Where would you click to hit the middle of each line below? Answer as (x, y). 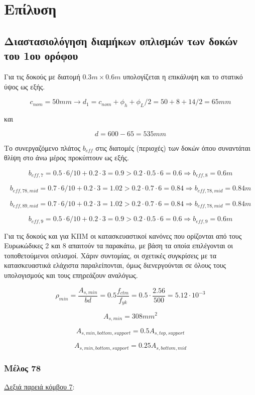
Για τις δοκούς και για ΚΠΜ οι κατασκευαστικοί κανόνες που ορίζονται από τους (123, 235)
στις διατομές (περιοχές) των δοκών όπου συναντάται (173, 147)
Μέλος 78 (23, 368)
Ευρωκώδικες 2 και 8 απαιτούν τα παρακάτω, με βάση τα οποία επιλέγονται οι (118, 245)
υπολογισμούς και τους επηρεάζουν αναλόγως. (71, 275)
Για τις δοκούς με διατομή (42, 76)
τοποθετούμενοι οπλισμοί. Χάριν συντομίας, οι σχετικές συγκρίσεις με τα (110, 255)
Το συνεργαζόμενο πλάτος (42, 147)
